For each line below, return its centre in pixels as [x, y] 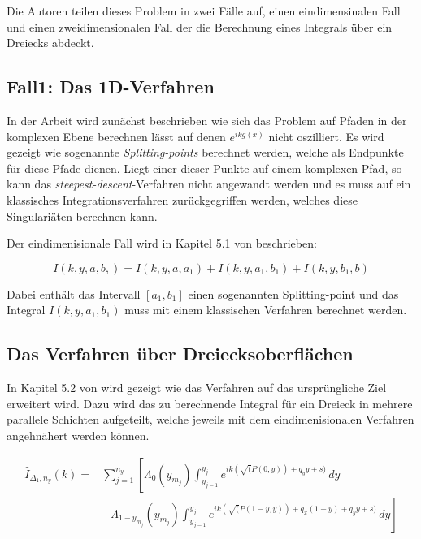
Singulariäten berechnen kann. [82, 216]
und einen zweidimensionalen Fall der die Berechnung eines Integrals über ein [200, 26]
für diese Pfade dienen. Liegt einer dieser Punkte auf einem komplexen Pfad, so [204, 168]
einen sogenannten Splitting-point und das [293, 293]
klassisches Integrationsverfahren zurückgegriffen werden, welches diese [182, 199]
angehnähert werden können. [78, 435]
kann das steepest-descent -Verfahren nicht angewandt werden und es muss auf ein [209, 184]
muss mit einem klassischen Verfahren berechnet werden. [266, 310]
